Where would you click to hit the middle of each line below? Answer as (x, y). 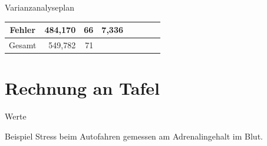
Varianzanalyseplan (39, 7)
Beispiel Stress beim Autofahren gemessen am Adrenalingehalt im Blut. (134, 136)
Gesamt (23, 44)
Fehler (23, 30)
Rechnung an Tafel (82, 88)
